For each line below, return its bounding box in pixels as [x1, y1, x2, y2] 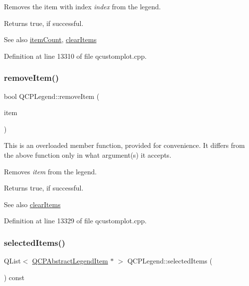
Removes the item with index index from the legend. [4, 1, 161, 11]
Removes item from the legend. [4, 166, 97, 176]
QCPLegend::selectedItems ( [127, 256, 212, 266]
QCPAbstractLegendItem [32, 256, 108, 266]
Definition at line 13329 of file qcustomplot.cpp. [4, 215, 147, 226]
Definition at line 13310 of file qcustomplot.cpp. [4, 50, 147, 61]
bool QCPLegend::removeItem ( [4, 91, 99, 101]
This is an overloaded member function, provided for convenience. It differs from [4, 140, 245, 150]
